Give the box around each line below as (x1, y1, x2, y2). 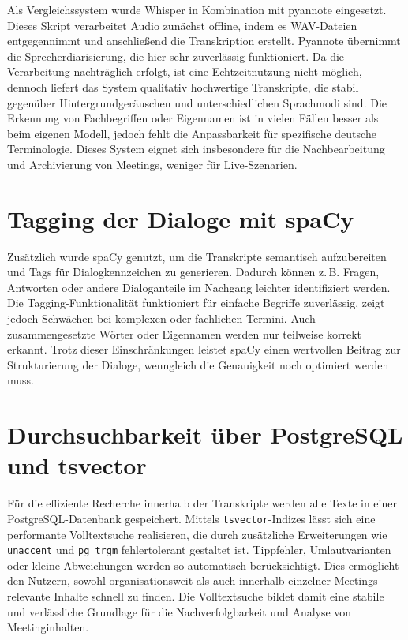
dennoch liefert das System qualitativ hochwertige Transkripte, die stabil (7, 78, 359, 95)
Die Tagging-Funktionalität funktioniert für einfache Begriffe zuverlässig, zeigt (7, 294, 385, 311)
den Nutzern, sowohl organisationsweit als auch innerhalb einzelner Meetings (7, 572, 378, 589)
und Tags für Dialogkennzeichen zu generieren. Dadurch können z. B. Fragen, (7, 264, 380, 280)
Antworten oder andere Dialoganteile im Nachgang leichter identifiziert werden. (7, 279, 391, 295)
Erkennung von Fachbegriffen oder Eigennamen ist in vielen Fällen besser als (7, 110, 379, 126)
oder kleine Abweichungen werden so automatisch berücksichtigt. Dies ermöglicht (7, 556, 399, 573)
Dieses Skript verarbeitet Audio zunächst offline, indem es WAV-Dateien (7, 17, 357, 33)
